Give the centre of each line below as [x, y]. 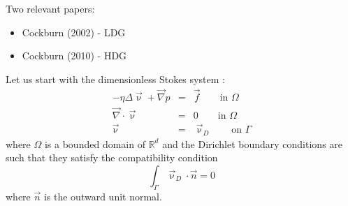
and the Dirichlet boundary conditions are [253, 144]
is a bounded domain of [95, 144]
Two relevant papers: [50, 8]
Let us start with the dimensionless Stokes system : [115, 79]
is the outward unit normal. [103, 196]
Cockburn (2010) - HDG [74, 56]
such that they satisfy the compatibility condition [112, 157]
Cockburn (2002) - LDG [74, 32]
